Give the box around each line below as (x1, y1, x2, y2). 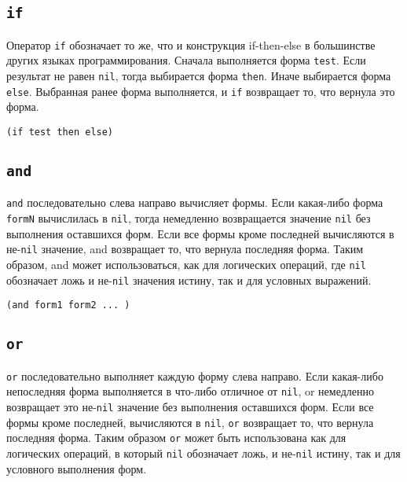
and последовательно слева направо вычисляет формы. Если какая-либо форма (6, 194, 383, 211)
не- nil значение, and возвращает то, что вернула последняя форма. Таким (6, 241, 364, 257)
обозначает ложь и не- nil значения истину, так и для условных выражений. (6, 271, 372, 288)
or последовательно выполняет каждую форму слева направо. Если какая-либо (6, 367, 383, 384)
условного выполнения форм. (6, 460, 147, 476)
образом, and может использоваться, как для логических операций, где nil (6, 256, 366, 272)
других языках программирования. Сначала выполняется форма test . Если (6, 52, 366, 68)
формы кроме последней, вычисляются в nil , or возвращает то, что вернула (6, 414, 374, 430)
